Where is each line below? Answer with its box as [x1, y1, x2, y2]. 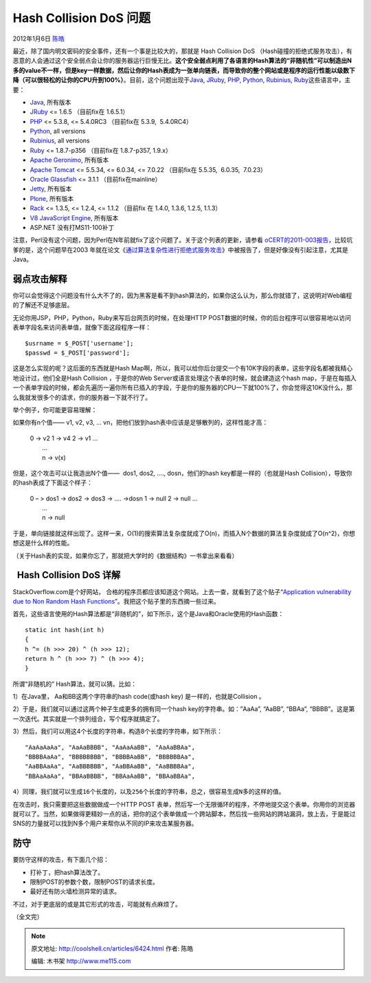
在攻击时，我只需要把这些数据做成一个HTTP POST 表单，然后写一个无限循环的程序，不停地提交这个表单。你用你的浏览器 [12, 800, 355, 808]
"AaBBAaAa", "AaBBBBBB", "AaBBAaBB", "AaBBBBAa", [25, 763, 196, 770]
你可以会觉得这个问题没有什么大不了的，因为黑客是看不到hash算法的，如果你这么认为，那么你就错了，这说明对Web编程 [12, 291, 352, 299]
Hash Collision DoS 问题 [12, 10, 151, 25]
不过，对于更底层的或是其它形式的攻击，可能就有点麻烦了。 [12, 900, 181, 908]
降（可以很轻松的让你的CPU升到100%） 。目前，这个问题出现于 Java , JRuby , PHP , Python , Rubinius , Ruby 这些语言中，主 [12, 76, 351, 84]
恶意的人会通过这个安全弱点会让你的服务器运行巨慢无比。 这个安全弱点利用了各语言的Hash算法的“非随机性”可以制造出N [12, 56, 352, 65]
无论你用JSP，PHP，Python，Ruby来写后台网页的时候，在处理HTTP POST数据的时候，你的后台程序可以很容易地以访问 [12, 313, 352, 321]
